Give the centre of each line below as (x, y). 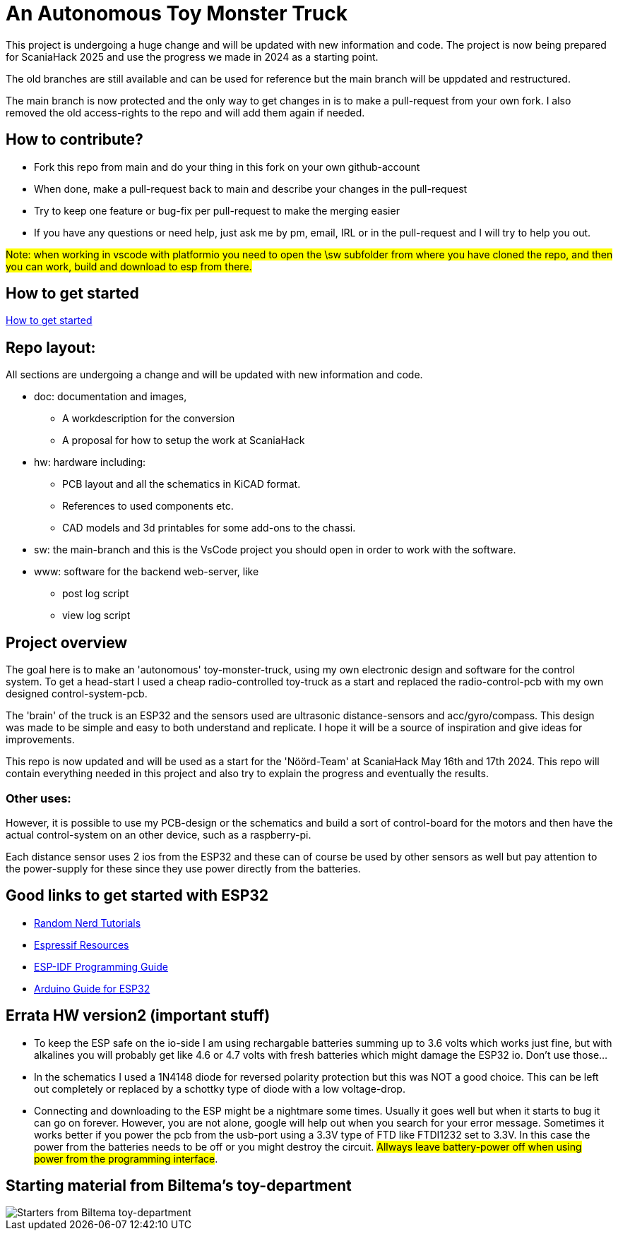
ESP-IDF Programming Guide (101, 966)
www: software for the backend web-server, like (147, 572)
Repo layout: (51, 347)
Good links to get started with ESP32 (137, 896)
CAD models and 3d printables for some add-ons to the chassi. (209, 528)
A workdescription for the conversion (149, 419)
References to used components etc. (148, 506)
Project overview (67, 642)
